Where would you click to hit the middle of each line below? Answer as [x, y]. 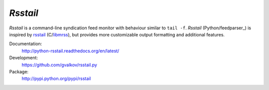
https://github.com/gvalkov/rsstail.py [59, 65]
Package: [19, 72]
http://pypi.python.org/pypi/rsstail [56, 79]
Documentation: [26, 44]
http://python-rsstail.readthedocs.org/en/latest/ [70, 51]
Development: [24, 58]
